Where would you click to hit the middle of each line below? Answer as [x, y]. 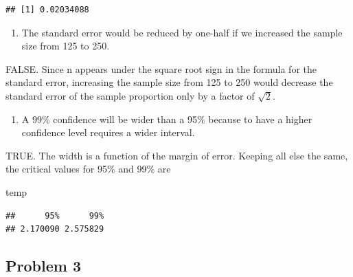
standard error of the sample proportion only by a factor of [130, 95]
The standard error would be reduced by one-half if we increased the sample [182, 32]
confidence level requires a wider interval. [108, 132]
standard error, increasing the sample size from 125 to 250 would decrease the [169, 82]
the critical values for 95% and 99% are [88, 169]
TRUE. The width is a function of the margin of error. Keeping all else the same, [177, 155]
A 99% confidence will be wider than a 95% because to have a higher [167, 119]
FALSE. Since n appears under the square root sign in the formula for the [161, 68]
